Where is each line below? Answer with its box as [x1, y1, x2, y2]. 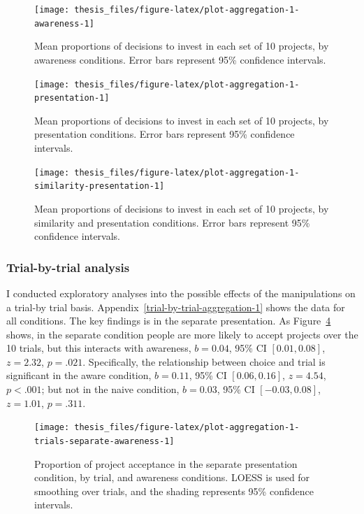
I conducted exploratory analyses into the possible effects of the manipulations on [6, 285, 356, 300]
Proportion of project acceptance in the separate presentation [34, 456, 298, 471]
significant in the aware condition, [6, 368, 152, 383]
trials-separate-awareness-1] [34, 436, 175, 446]
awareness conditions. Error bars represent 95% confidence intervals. [34, 52, 326, 66]
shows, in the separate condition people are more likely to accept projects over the [6, 327, 358, 341]
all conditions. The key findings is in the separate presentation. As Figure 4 [6, 313, 331, 328]
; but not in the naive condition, [41, 382, 180, 397]
